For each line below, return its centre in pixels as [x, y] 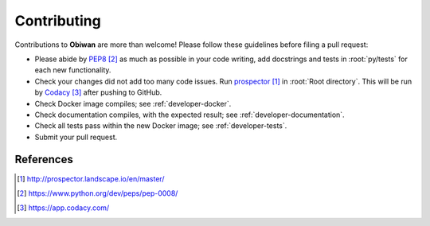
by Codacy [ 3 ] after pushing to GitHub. [98, 92]
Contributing [58, 21]
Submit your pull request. [76, 137]
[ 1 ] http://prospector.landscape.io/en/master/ [91, 178]
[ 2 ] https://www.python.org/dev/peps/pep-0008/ [98, 193]
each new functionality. [73, 70]
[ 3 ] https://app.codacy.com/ [63, 208]
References [44, 160]
